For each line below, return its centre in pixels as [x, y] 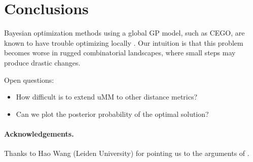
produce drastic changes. [42, 62]
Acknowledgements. [39, 133]
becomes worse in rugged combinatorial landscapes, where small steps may [120, 53]
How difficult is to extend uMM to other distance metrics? [107, 97]
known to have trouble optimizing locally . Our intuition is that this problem [124, 42]
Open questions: [29, 79]
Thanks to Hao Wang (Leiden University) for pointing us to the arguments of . [127, 153]
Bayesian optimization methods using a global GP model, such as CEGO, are [124, 33]
